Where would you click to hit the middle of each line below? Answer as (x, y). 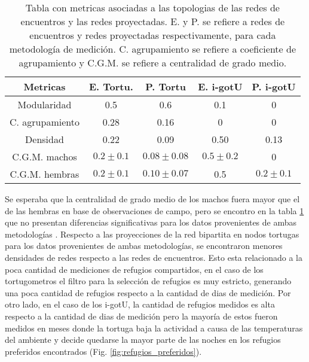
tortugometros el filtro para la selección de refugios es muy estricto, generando (148, 281)
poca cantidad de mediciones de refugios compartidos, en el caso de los (134, 269)
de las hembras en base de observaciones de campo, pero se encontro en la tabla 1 (154, 210)
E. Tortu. (111, 86)
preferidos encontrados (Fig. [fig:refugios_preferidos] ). (103, 351)
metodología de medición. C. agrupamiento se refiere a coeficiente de (153, 49)
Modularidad (45, 104)
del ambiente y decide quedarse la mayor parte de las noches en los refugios (143, 340)
